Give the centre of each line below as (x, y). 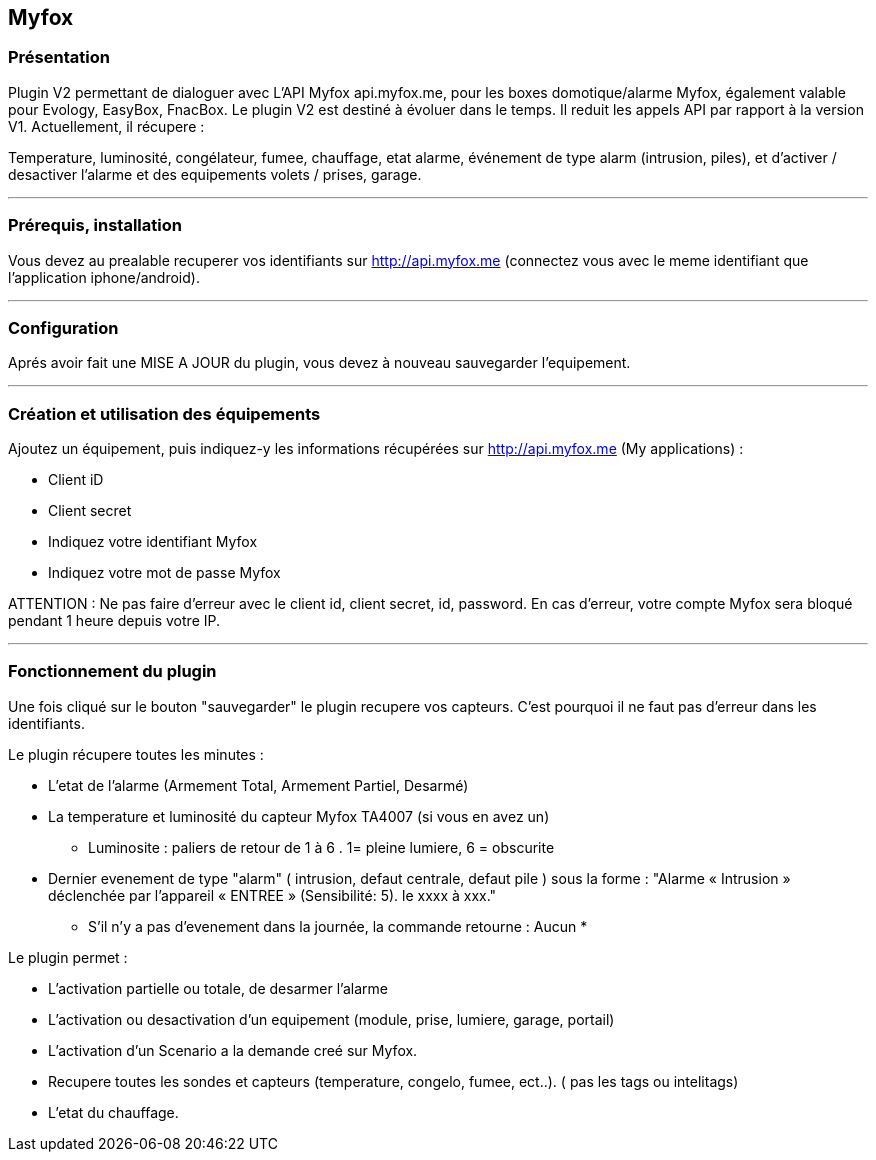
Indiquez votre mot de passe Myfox (164, 573)
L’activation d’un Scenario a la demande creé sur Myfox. (233, 1050)
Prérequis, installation (95, 225)
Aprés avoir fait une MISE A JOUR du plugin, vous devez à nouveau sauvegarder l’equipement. (319, 363)
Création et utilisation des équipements (164, 413)
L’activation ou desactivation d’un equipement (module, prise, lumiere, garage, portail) (331, 1019)
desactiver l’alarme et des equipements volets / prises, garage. (215, 174)
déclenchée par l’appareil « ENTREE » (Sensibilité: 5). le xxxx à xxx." (272, 895)
